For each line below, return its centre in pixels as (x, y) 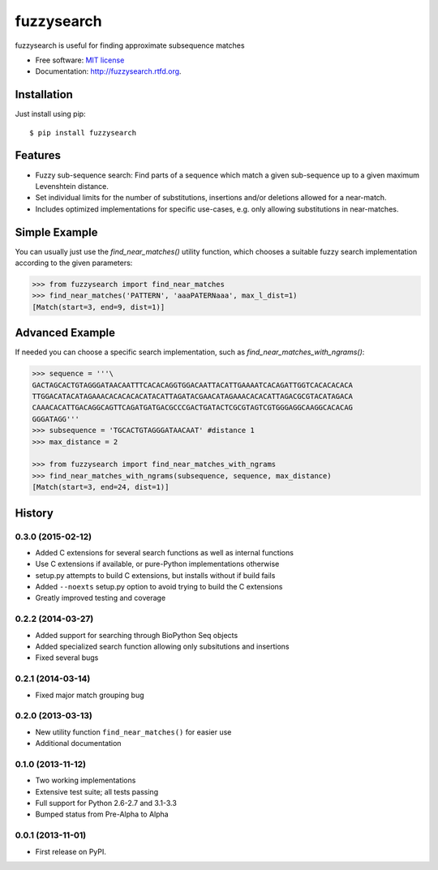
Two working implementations (86, 780)
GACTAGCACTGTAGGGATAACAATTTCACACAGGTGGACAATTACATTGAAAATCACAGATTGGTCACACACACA (192, 385)
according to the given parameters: (74, 263)
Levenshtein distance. (72, 186)
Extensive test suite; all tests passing (97, 791)
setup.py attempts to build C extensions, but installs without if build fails (155, 575)
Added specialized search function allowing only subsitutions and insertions (162, 646)
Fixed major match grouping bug (90, 695)
